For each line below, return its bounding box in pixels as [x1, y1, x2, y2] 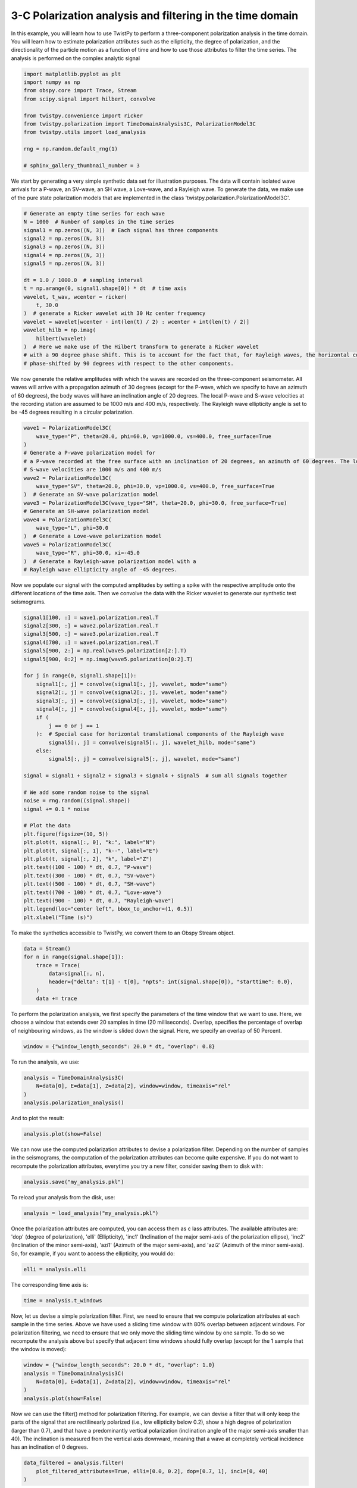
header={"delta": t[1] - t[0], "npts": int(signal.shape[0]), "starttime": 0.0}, [48, 979, 294, 985]
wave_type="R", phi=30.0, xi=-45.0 [36, 549, 140, 557]
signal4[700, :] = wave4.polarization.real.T [23, 639, 159, 646]
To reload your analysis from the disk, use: [11, 1193, 115, 1201]
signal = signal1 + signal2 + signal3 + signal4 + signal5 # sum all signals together [23, 773, 287, 779]
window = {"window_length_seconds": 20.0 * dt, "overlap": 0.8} [23, 1043, 215, 1050]
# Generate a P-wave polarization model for [23, 449, 156, 457]
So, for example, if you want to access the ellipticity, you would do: [11, 1250, 176, 1257]
